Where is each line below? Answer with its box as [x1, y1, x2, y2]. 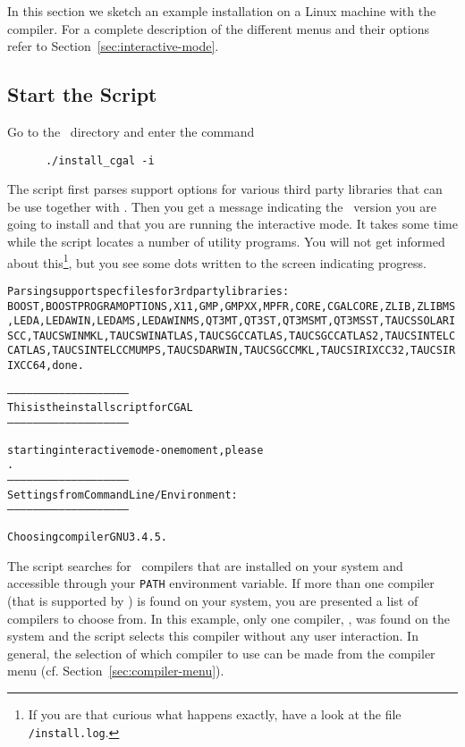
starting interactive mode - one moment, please [7, 443, 264, 457]
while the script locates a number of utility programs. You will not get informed [7, 232, 445, 251]
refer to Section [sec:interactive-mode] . [7, 37, 219, 55]
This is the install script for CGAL [7, 401, 193, 415]
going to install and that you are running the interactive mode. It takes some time [7, 214, 458, 233]
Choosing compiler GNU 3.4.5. [7, 531, 167, 544]
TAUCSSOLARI [385, 315, 456, 328]
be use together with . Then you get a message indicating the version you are [7, 197, 436, 215]
